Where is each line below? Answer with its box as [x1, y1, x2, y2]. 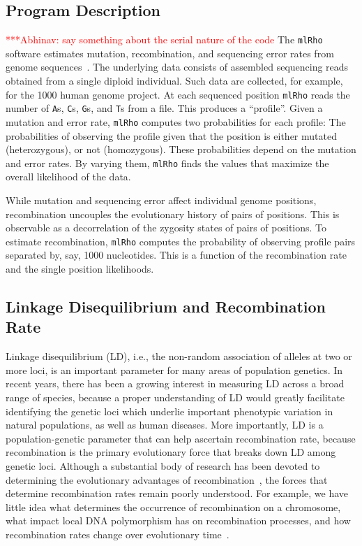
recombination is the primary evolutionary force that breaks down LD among [6, 445, 336, 459]
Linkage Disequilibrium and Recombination [6, 296, 326, 317]
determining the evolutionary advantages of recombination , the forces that [6, 472, 328, 487]
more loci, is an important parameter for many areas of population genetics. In [6, 362, 343, 377]
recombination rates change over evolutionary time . [6, 526, 229, 541]
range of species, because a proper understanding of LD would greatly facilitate [6, 390, 345, 405]
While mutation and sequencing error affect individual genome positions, [6, 193, 317, 208]
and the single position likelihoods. [6, 261, 154, 276]
